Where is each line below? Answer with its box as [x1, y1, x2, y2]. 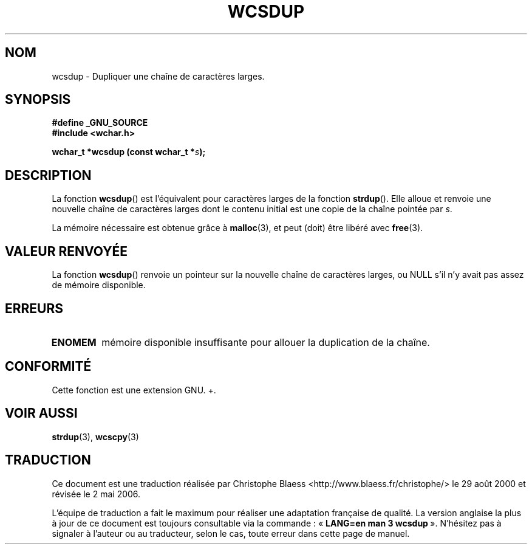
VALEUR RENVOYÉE [5, 243, 128, 259]
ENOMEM [51, 336, 97, 348]
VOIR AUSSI [5, 406, 78, 421]
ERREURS [5, 300, 64, 316]
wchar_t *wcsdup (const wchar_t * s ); [52, 147, 206, 157]
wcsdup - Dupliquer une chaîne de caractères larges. [52, 71, 265, 81]
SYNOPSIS [5, 92, 71, 108]
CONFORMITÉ [5, 359, 92, 375]
